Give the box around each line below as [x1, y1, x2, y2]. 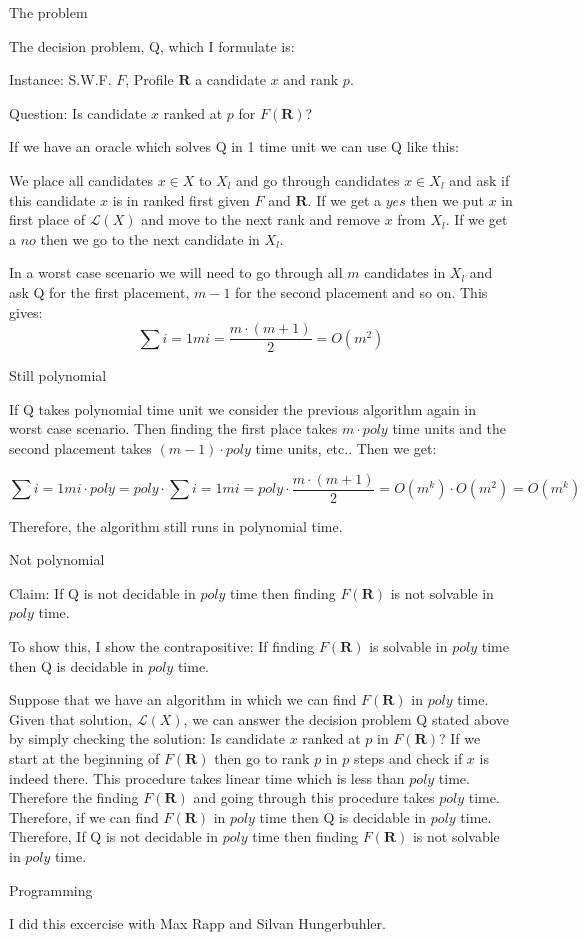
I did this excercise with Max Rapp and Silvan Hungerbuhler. [9, 913, 386, 934]
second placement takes [9, 437, 152, 458]
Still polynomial [9, 365, 107, 386]
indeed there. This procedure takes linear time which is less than [9, 767, 405, 788]
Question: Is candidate [9, 102, 147, 123]
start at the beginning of [9, 747, 160, 768]
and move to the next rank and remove [141, 209, 380, 230]
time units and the [392, 418, 507, 439]
